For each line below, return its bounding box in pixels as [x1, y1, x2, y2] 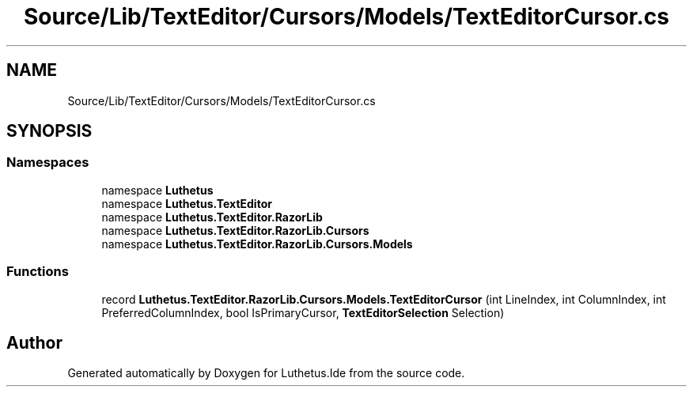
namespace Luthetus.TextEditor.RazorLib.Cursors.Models [101, 236, 413, 251]
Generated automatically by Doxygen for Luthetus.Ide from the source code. [67, 366, 465, 380]
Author [6, 332, 62, 353]
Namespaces [6, 154, 89, 171]
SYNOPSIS [6, 121, 93, 142]
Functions [6, 263, 69, 280]
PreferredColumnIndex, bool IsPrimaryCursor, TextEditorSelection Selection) [101, 305, 505, 319]
